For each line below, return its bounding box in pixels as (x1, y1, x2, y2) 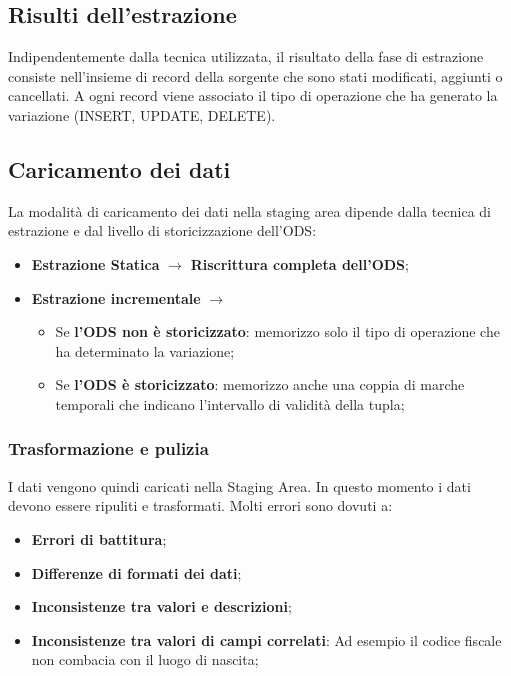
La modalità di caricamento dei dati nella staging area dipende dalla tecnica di (8, 200, 491, 221)
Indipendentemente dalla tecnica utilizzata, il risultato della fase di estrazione (8, 46, 484, 67)
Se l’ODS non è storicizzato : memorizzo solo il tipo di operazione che (55, 321, 500, 342)
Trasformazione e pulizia (8, 436, 209, 461)
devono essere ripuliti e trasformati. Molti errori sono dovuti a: (8, 495, 393, 516)
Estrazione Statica (31, 253, 160, 274)
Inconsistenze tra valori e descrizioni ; (31, 596, 292, 617)
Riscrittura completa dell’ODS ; (190, 253, 409, 274)
